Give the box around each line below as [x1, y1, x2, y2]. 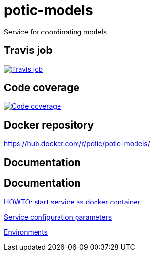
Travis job [4, 44, 53, 57]
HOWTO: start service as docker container [4, 197, 140, 206]
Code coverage [4, 82, 79, 94]
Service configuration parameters [4, 212, 112, 221]
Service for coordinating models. [4, 27, 109, 36]
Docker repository [4, 119, 94, 131]
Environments [4, 227, 48, 236]
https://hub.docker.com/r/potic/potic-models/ [4, 139, 150, 148]
